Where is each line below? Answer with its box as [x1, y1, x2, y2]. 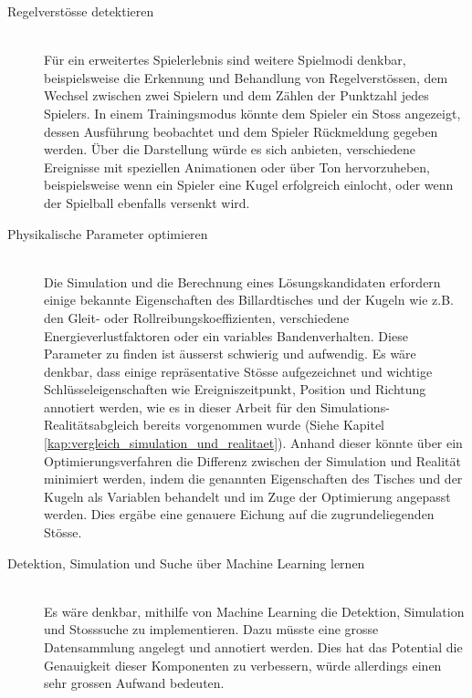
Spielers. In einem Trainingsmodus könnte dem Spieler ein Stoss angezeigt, [44, 103, 461, 122]
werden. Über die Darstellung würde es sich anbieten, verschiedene [44, 140, 416, 159]
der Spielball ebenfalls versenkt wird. [44, 193, 250, 212]
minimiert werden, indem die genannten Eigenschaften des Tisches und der [44, 469, 463, 488]
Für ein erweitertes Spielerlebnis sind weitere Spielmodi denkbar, [44, 50, 406, 69]
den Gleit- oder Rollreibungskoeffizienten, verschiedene [44, 307, 350, 327]
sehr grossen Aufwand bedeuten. [44, 673, 225, 693]
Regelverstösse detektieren [7, 2, 154, 20]
